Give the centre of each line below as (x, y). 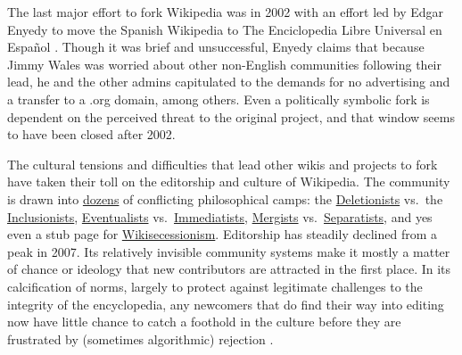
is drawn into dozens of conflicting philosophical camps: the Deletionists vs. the (225, 198)
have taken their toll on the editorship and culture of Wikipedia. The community (229, 182)
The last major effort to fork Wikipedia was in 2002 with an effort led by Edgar (225, 12)
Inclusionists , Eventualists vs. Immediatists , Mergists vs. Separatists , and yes (220, 216)
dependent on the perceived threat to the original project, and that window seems (231, 116)
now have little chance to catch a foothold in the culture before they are (204, 322)
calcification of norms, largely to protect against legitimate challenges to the (215, 286)
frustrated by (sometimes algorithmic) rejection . (140, 338)
